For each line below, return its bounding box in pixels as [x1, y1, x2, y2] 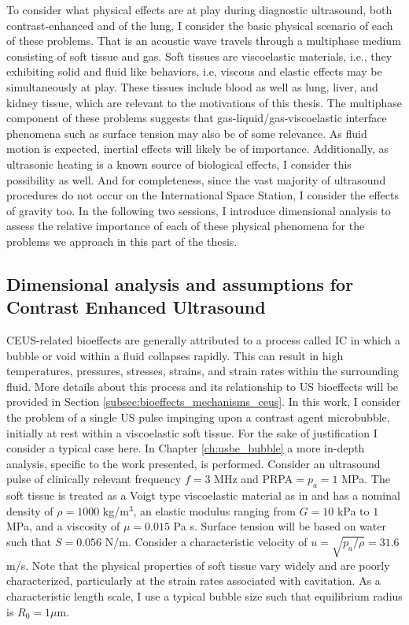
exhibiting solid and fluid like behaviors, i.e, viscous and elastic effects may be [6, 63, 382, 80]
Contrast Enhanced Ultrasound [6, 295, 266, 319]
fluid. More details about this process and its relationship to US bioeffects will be [6, 378, 399, 394]
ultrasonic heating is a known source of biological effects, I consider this [6, 155, 352, 172]
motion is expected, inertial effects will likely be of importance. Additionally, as [6, 140, 389, 157]
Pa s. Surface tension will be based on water [173, 518, 386, 534]
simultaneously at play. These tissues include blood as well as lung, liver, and [6, 78, 378, 95]
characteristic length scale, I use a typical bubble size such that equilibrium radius [6, 587, 403, 604]
